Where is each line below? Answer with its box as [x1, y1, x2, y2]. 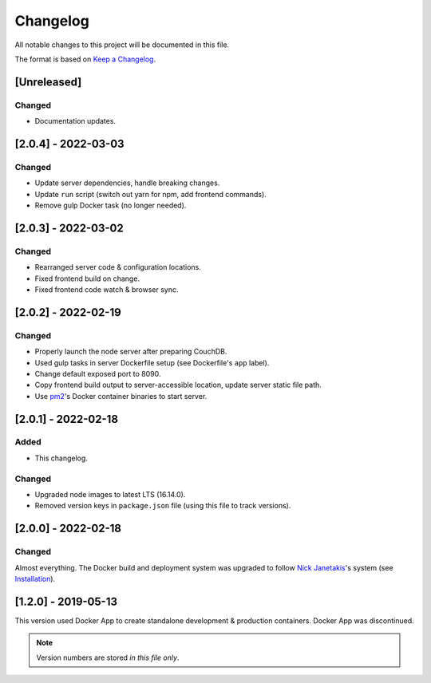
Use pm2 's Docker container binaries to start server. [34, 391, 208, 401]
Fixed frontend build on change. [34, 274, 140, 283]
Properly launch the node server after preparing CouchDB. [34, 347, 227, 357]
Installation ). [14, 574, 56, 583]
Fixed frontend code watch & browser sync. [34, 284, 179, 294]
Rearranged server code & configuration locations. [34, 263, 201, 272]
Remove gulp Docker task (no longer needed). [34, 200, 187, 211]
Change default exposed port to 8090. [34, 369, 161, 378]
